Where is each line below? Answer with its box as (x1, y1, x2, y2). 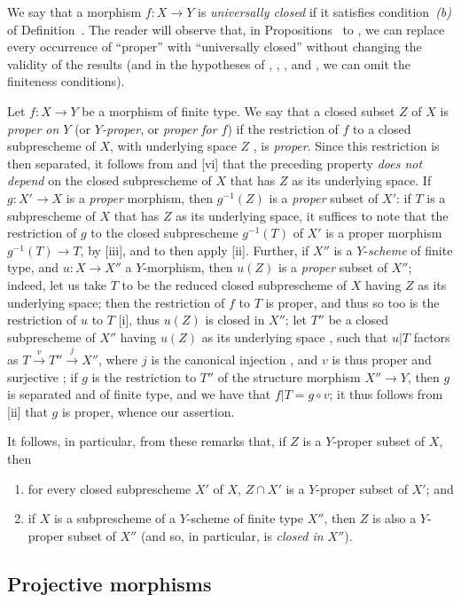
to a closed (353, 119, 411, 137)
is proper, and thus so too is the (265, 293, 440, 311)
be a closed (328, 310, 388, 329)
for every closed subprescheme (27, 479, 191, 497)
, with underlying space (110, 137, 237, 155)
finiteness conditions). (7, 72, 125, 90)
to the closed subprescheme (90, 223, 238, 242)
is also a (372, 509, 417, 528)
